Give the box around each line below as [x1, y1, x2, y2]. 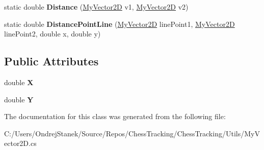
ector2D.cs [4, 138, 37, 148]
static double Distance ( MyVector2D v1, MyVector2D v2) [4, 2, 189, 12]
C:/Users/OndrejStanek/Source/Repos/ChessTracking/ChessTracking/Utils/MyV [4, 128, 260, 138]
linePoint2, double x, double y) [4, 28, 101, 39]
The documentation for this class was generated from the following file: [4, 111, 226, 122]
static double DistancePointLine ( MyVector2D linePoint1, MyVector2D [4, 18, 235, 29]
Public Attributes [4, 53, 99, 69]
